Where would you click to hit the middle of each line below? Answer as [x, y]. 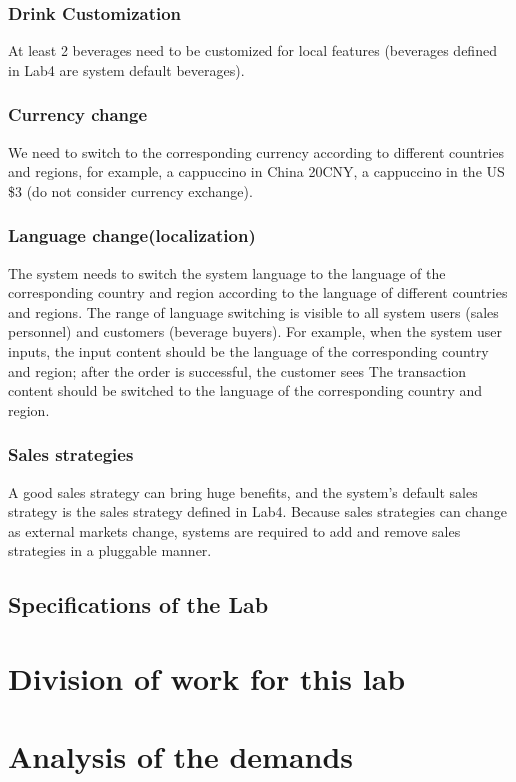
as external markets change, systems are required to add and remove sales [234, 530]
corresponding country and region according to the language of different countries [258, 292]
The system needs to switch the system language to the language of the [227, 272]
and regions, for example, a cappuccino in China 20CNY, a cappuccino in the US [256, 171]
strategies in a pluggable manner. [110, 550]
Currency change [78, 114]
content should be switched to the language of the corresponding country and [245, 390]
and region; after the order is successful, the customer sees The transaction [237, 370]
